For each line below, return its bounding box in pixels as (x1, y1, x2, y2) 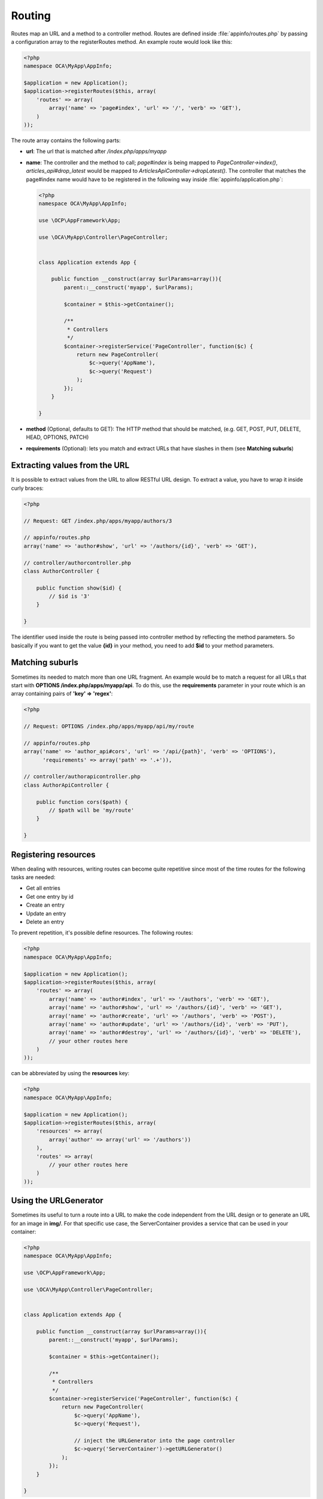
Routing (11, 9, 51, 22)
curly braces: (11, 484, 44, 492)
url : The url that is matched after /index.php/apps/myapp (26, 148, 167, 155)
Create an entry (26, 901, 65, 908)
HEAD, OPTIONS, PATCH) (26, 434, 89, 441)
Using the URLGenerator (11, 1196, 104, 1206)
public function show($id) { (36, 585, 122, 591)
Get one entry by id (26, 893, 74, 900)
